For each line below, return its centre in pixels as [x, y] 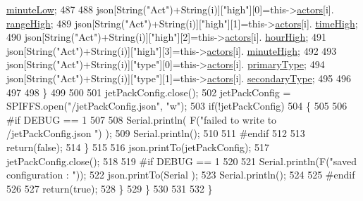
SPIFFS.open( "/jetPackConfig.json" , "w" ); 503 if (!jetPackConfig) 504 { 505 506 [177, 106]
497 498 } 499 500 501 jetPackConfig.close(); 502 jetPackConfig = [149, 92]
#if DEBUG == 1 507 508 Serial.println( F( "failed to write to [142, 119]
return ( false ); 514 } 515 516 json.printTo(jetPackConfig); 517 [138, 147]
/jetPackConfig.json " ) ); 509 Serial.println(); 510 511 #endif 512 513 [156, 133]
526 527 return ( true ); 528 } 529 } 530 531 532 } [110, 188]
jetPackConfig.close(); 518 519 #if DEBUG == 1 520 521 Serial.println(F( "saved [181, 161]
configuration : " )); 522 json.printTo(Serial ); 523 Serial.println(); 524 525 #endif [181, 175]
